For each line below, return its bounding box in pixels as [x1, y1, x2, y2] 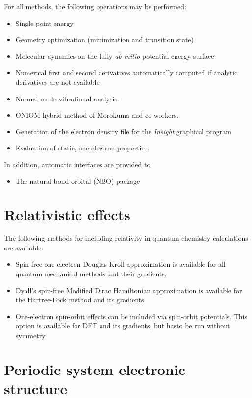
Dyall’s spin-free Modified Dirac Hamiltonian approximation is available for [15, 285, 242, 295]
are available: [4, 242, 44, 252]
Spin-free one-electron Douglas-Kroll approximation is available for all [15, 259, 226, 269]
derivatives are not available [15, 76, 100, 87]
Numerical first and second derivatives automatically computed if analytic [15, 67, 238, 77]
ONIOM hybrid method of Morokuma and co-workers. [15, 110, 179, 120]
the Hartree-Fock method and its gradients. [15, 295, 146, 305]
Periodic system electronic [4, 359, 185, 379]
